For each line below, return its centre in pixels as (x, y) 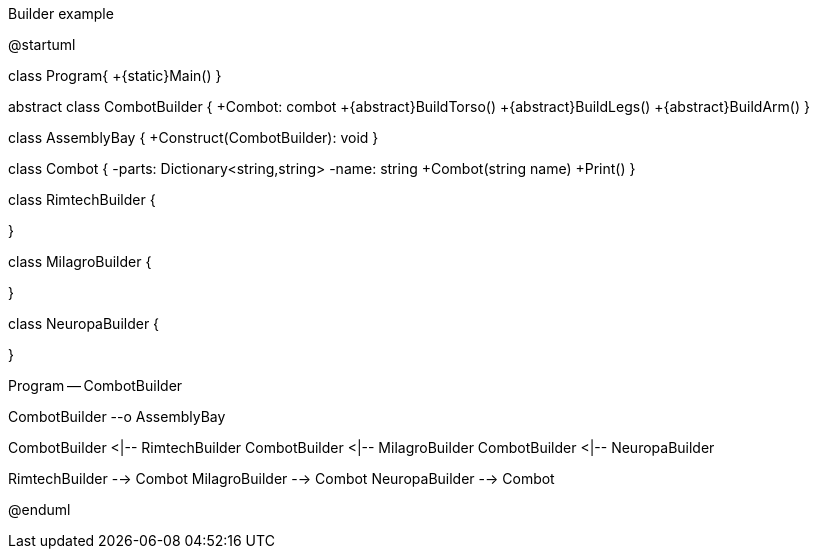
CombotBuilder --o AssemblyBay (117, 416)
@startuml (42, 44)
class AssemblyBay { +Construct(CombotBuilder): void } (193, 137)
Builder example (61, 13)
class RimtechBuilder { (82, 199)
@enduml (39, 509)
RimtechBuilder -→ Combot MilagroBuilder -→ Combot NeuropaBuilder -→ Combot (281, 478)
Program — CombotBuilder (95, 385)
